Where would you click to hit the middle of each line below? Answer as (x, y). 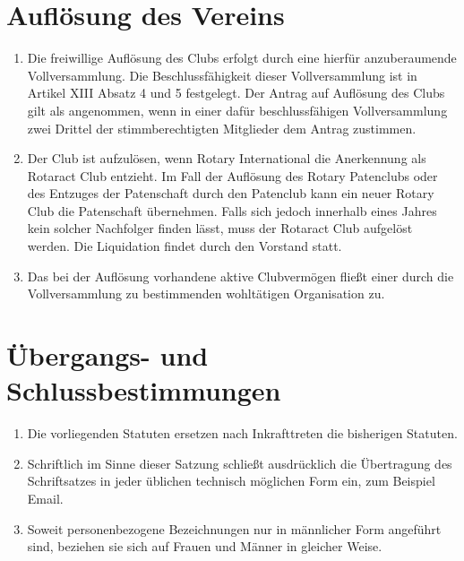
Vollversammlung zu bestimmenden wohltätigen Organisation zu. (206, 293)
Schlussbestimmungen (144, 390)
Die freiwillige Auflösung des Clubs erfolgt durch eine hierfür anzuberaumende (242, 58)
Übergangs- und (107, 355)
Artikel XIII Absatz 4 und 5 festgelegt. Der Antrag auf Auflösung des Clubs (236, 93)
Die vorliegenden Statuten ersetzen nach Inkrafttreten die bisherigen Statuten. (242, 433)
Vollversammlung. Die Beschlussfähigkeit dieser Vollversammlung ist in (222, 75)
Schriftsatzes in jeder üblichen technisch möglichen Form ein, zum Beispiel (231, 481)
